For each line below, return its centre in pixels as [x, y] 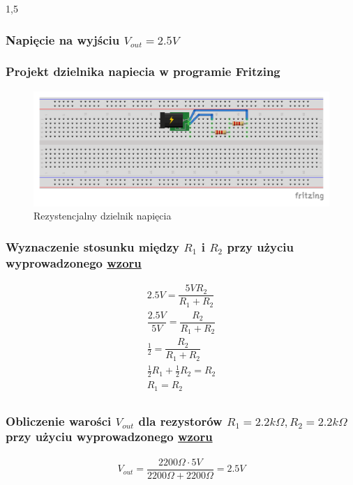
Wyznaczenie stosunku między [93, 246]
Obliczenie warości [59, 421]
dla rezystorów [180, 421]
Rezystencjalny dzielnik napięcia [103, 216]
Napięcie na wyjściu [63, 39]
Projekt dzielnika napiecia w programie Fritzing [143, 71]
